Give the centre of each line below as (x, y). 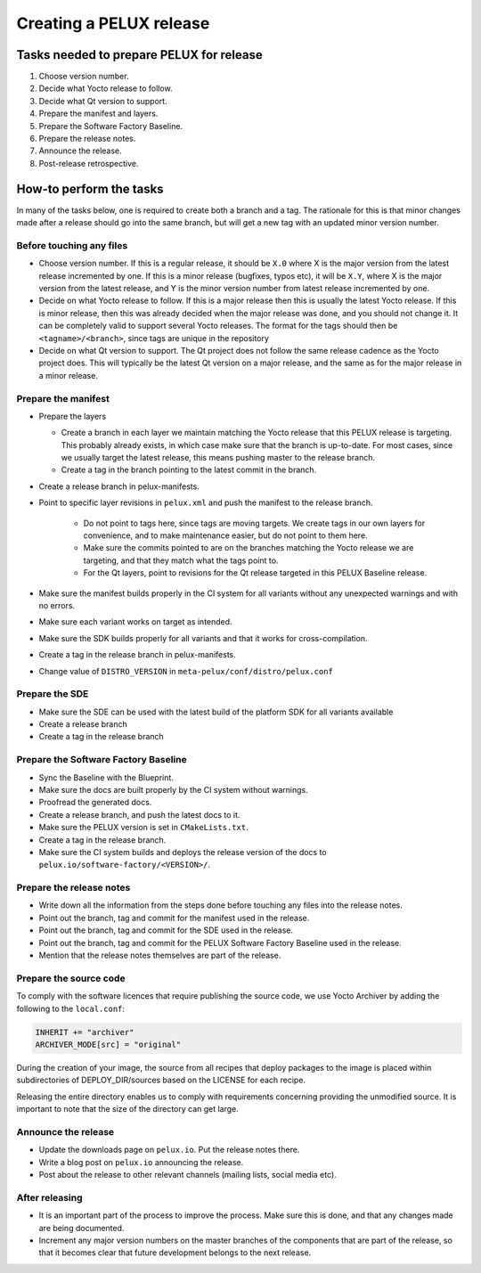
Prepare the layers (73, 416)
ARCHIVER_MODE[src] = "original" (108, 1044)
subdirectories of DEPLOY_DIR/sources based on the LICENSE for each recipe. (161, 1080)
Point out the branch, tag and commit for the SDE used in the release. (166, 930)
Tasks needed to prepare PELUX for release (139, 55)
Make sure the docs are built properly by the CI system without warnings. (173, 789)
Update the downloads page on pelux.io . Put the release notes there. (169, 1150)
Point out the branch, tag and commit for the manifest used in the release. (174, 918)
